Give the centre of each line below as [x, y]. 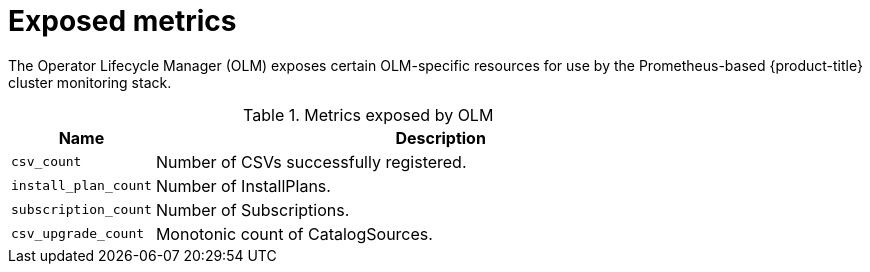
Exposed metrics [122, 21]
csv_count [46, 162]
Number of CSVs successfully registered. [311, 161]
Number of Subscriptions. [252, 209]
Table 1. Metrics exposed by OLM [368, 114]
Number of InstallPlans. [243, 185]
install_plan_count [81, 186]
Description [440, 137]
